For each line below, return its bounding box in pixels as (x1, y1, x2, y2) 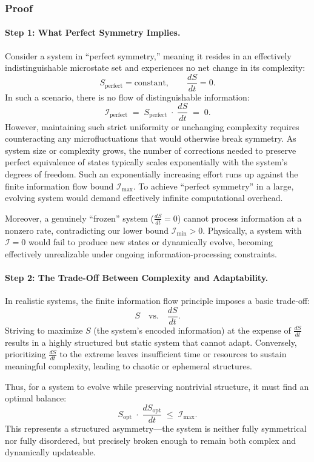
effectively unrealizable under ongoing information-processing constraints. (5, 247, 277, 260)
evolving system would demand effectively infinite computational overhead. (5, 191, 283, 204)
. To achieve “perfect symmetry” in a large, (133, 179, 294, 192)
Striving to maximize (5, 323, 83, 336)
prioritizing (5, 348, 46, 360)
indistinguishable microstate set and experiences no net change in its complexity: (5, 61, 306, 74)
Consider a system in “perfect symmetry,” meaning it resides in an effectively (5, 49, 292, 62)
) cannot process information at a (177, 211, 302, 224)
